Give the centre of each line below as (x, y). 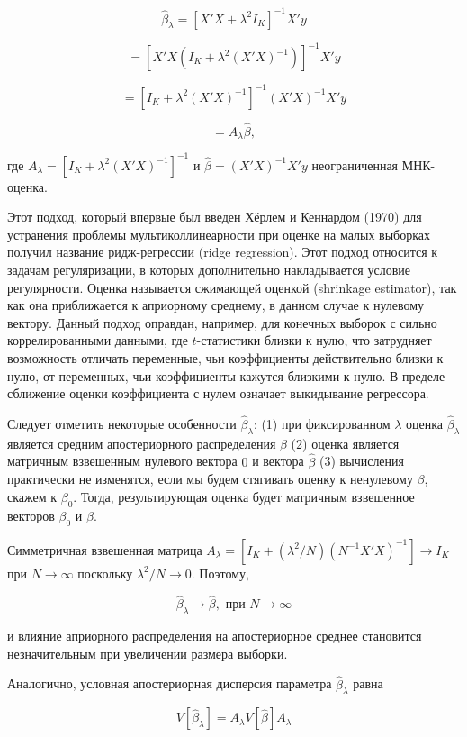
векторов (31, 515)
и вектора (278, 461)
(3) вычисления (362, 461)
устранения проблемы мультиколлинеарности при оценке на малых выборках (219, 234)
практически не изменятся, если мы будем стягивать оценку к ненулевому (210, 479)
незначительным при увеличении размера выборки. (148, 653)
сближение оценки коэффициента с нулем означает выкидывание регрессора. (218, 393)
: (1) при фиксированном (322, 424)
